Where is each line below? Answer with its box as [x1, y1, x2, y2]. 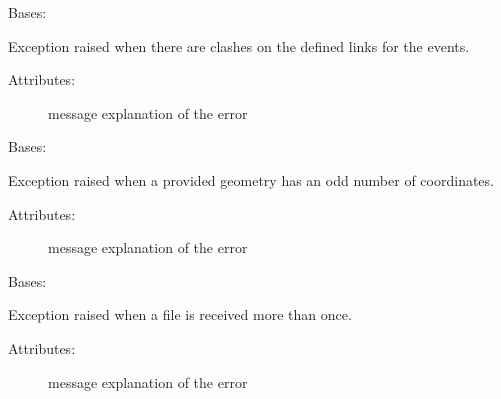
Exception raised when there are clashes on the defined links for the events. [8, 35, 470, 56]
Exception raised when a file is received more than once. [8, 304, 352, 325]
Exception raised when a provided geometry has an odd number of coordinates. [8, 169, 494, 190]
